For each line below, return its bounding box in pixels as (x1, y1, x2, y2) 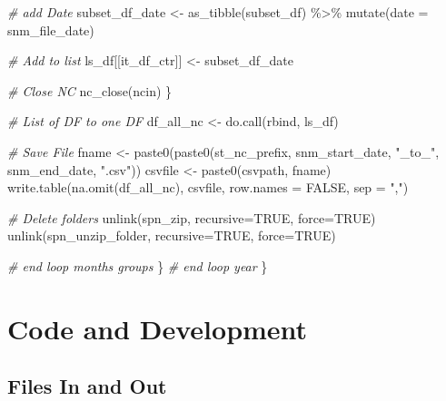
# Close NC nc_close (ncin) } (7, 81, 173, 100)
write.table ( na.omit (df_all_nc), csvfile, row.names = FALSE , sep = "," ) (7, 178, 409, 197)
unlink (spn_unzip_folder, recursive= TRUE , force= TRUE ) (7, 226, 336, 245)
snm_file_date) (7, 20, 94, 39)
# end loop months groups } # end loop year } (7, 256, 268, 275)
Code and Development (7, 309, 308, 347)
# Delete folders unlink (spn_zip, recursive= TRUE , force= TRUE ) (7, 208, 376, 227)
